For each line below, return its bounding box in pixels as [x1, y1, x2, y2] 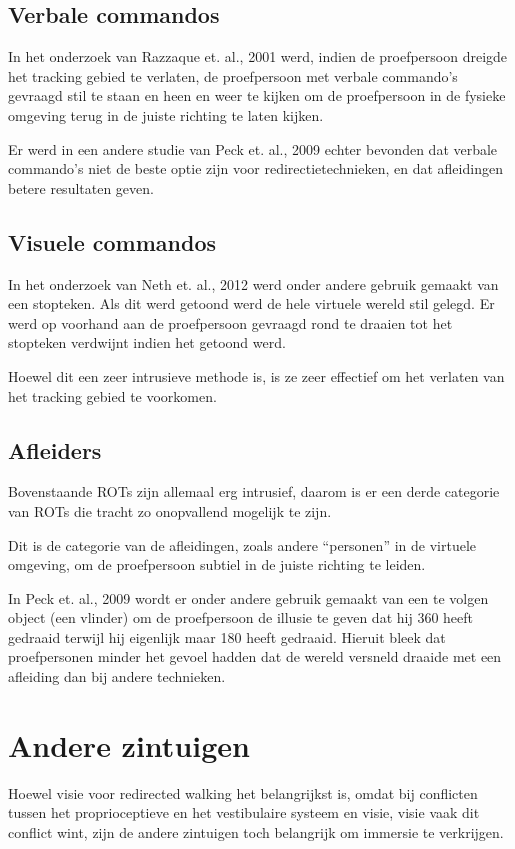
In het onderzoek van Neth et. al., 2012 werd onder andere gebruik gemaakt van [8, 273, 499, 294]
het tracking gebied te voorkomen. [8, 385, 217, 406]
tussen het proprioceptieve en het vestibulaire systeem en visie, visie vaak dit [8, 802, 480, 823]
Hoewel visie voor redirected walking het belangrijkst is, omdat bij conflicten [8, 782, 478, 803]
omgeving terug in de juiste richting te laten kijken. [8, 104, 324, 125]
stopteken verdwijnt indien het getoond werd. [8, 332, 286, 353]
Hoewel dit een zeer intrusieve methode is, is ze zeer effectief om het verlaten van [8, 365, 505, 386]
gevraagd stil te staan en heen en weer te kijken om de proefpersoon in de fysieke [8, 85, 506, 106]
